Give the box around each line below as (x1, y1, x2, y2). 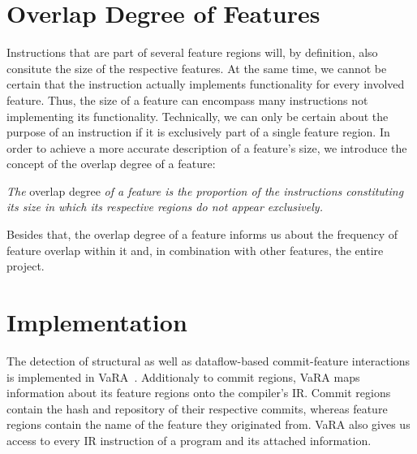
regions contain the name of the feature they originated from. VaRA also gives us (6, 416, 411, 433)
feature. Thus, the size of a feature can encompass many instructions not (6, 91, 368, 108)
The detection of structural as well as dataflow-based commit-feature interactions (6, 352, 411, 369)
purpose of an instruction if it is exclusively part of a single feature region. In (6, 123, 390, 141)
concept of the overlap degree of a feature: (6, 155, 216, 172)
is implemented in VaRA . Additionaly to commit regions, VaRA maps (6, 368, 360, 385)
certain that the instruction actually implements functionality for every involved (6, 76, 405, 93)
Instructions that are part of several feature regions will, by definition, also (6, 44, 378, 61)
